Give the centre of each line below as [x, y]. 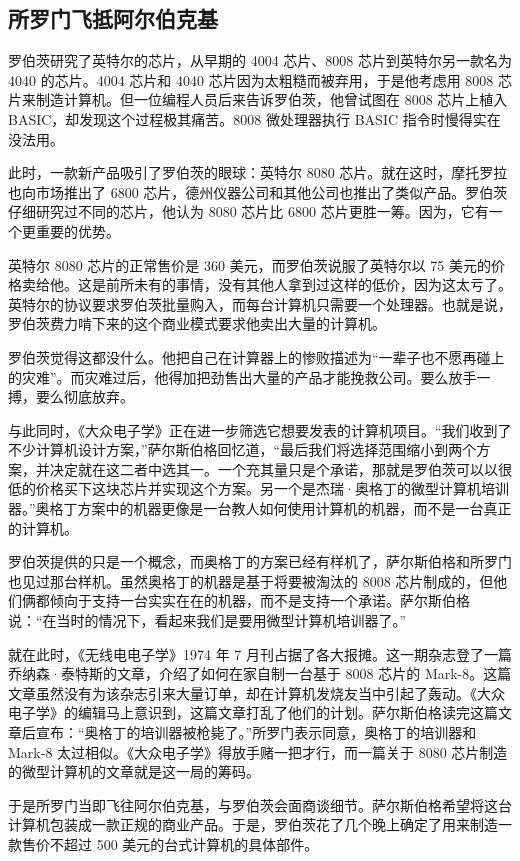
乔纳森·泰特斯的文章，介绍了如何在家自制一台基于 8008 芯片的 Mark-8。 [246, 673]
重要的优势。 [77, 230]
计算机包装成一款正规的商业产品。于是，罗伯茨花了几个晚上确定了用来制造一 [260, 824]
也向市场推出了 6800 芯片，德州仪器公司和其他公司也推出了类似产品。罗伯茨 [258, 191]
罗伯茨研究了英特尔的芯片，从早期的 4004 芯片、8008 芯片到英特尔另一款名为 [260, 60]
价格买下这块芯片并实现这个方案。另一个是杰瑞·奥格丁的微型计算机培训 [272, 488]
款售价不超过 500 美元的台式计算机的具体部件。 [163, 843]
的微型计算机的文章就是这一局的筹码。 [134, 771]
